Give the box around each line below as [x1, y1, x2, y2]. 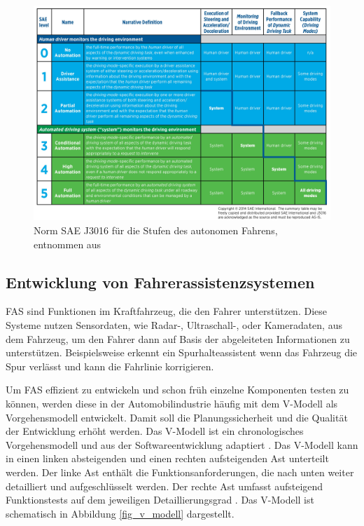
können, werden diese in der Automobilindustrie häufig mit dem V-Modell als [6, 396, 338, 410]
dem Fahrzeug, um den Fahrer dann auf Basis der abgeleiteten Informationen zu [6, 331, 350, 346]
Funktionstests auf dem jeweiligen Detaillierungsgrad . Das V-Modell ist [6, 492, 314, 507]
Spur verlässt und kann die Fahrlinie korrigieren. [6, 358, 214, 373]
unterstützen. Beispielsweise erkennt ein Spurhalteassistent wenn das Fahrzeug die [6, 345, 358, 360]
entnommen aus [34, 236, 101, 251]
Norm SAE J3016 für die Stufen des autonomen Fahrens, [34, 223, 278, 237]
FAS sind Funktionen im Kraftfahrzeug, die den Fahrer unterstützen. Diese [6, 304, 327, 318]
